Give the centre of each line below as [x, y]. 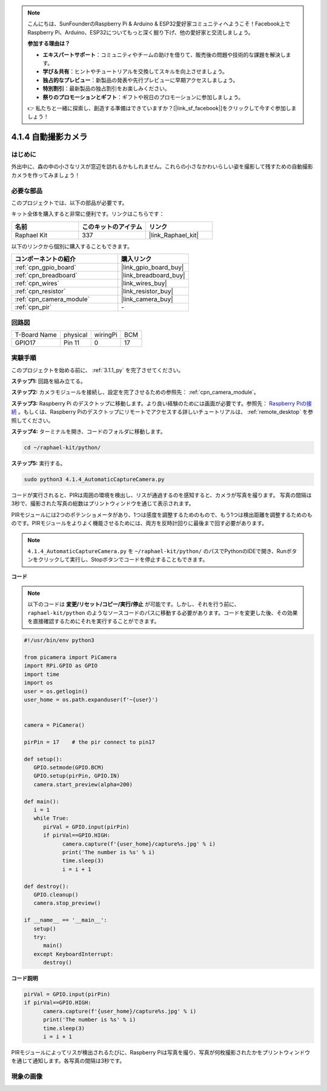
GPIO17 [25, 342]
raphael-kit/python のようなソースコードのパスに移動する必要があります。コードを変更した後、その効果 [163, 612]
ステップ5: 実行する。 [38, 463]
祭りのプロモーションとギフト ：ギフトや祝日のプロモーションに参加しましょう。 [143, 97]
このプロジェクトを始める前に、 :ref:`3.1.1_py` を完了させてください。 [97, 370]
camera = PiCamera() [54, 725]
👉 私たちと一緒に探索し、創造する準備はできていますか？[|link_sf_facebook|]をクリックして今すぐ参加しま [162, 108]
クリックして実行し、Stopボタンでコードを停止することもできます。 [123, 560]
